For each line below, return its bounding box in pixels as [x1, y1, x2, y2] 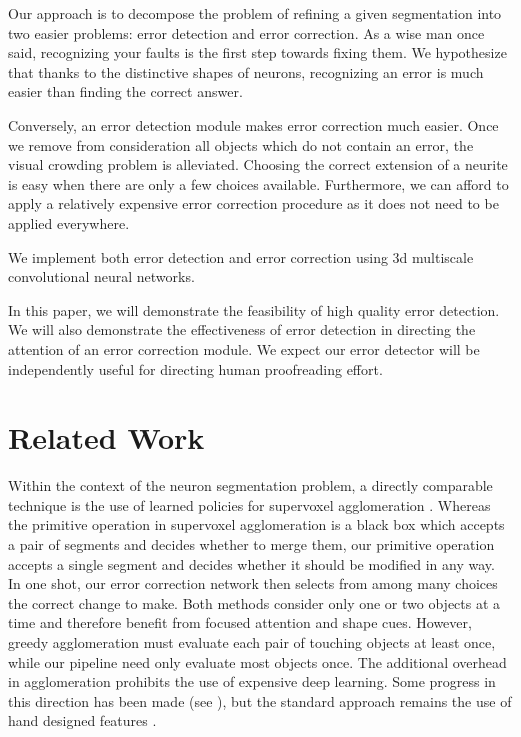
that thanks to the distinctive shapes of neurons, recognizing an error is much [8, 61, 484, 82]
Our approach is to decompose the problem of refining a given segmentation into [8, 3, 502, 23]
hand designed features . [8, 710, 157, 731]
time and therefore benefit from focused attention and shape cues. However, [8, 612, 472, 633]
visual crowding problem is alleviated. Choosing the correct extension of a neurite [8, 154, 508, 175]
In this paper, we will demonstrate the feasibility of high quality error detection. [8, 299, 500, 320]
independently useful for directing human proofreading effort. [8, 358, 383, 379]
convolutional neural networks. [8, 266, 195, 287]
